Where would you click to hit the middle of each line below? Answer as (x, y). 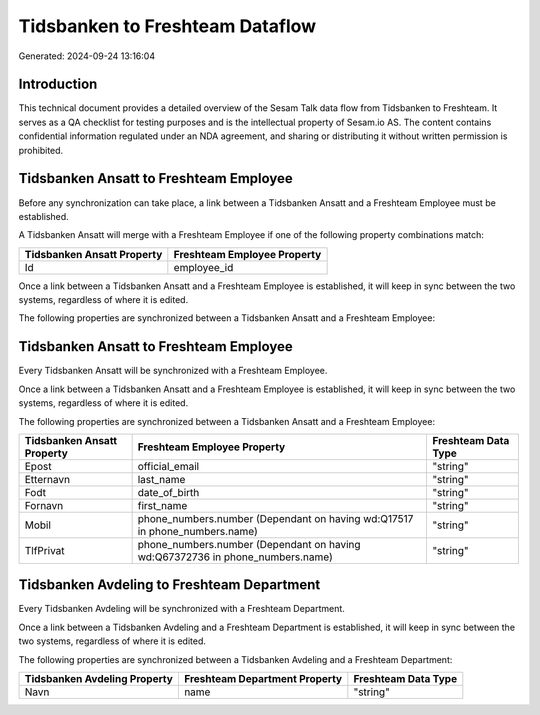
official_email (168, 466)
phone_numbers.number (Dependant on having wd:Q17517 (275, 518)
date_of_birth (168, 492)
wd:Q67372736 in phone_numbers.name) (235, 557)
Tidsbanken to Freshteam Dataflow (167, 26)
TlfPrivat (44, 550)
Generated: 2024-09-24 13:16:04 (86, 56)
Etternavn (47, 479)
